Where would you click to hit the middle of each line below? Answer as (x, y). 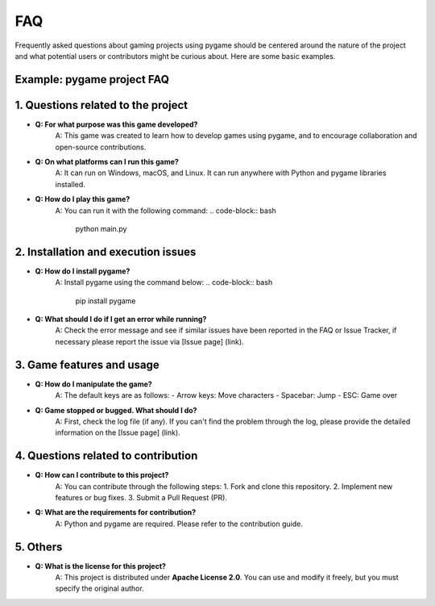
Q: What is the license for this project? (101, 566)
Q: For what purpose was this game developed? (116, 124)
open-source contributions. (101, 147)
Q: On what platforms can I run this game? (107, 162)
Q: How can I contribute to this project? (102, 475)
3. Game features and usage (87, 364)
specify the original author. (99, 588)
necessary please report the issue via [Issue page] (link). (150, 341)
